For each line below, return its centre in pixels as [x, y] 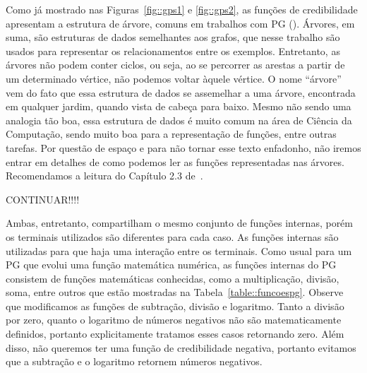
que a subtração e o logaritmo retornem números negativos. [134, 361]
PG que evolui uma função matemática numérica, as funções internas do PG [171, 265]
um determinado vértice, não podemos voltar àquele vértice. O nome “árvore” [174, 78]
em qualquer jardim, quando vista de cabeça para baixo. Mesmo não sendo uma [179, 106]
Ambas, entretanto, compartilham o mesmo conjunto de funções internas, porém [179, 223]
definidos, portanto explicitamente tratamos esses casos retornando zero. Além [175, 334]
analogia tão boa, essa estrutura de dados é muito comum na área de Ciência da [179, 120]
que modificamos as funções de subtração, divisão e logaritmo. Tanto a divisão [175, 306]
